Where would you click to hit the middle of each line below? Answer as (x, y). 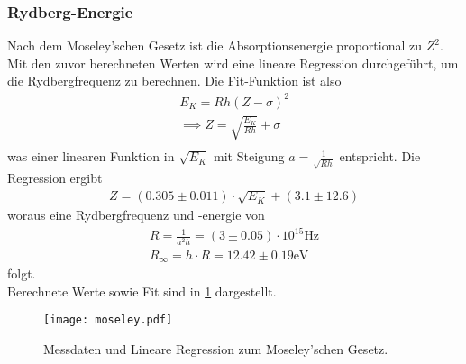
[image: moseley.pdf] (108, 320)
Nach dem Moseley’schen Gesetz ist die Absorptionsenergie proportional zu (215, 45)
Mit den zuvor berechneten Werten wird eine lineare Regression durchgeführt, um (233, 63)
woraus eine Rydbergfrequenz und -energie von (136, 215)
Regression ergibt (55, 177)
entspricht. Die (380, 156)
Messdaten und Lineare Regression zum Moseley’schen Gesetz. (216, 348)
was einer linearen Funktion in (91, 156)
